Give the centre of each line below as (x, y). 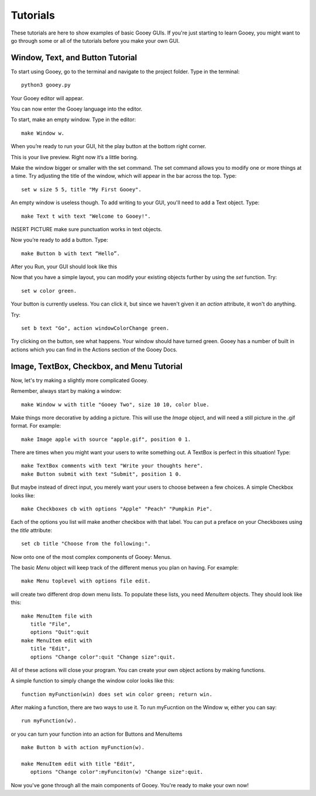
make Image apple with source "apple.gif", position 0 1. (106, 439)
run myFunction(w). (49, 721)
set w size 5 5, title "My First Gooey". (81, 189)
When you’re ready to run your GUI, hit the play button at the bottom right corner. (109, 146)
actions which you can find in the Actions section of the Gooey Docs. (94, 349)
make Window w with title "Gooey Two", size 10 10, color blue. (116, 404)
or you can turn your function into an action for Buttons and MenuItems (97, 734)
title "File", (50, 624)
